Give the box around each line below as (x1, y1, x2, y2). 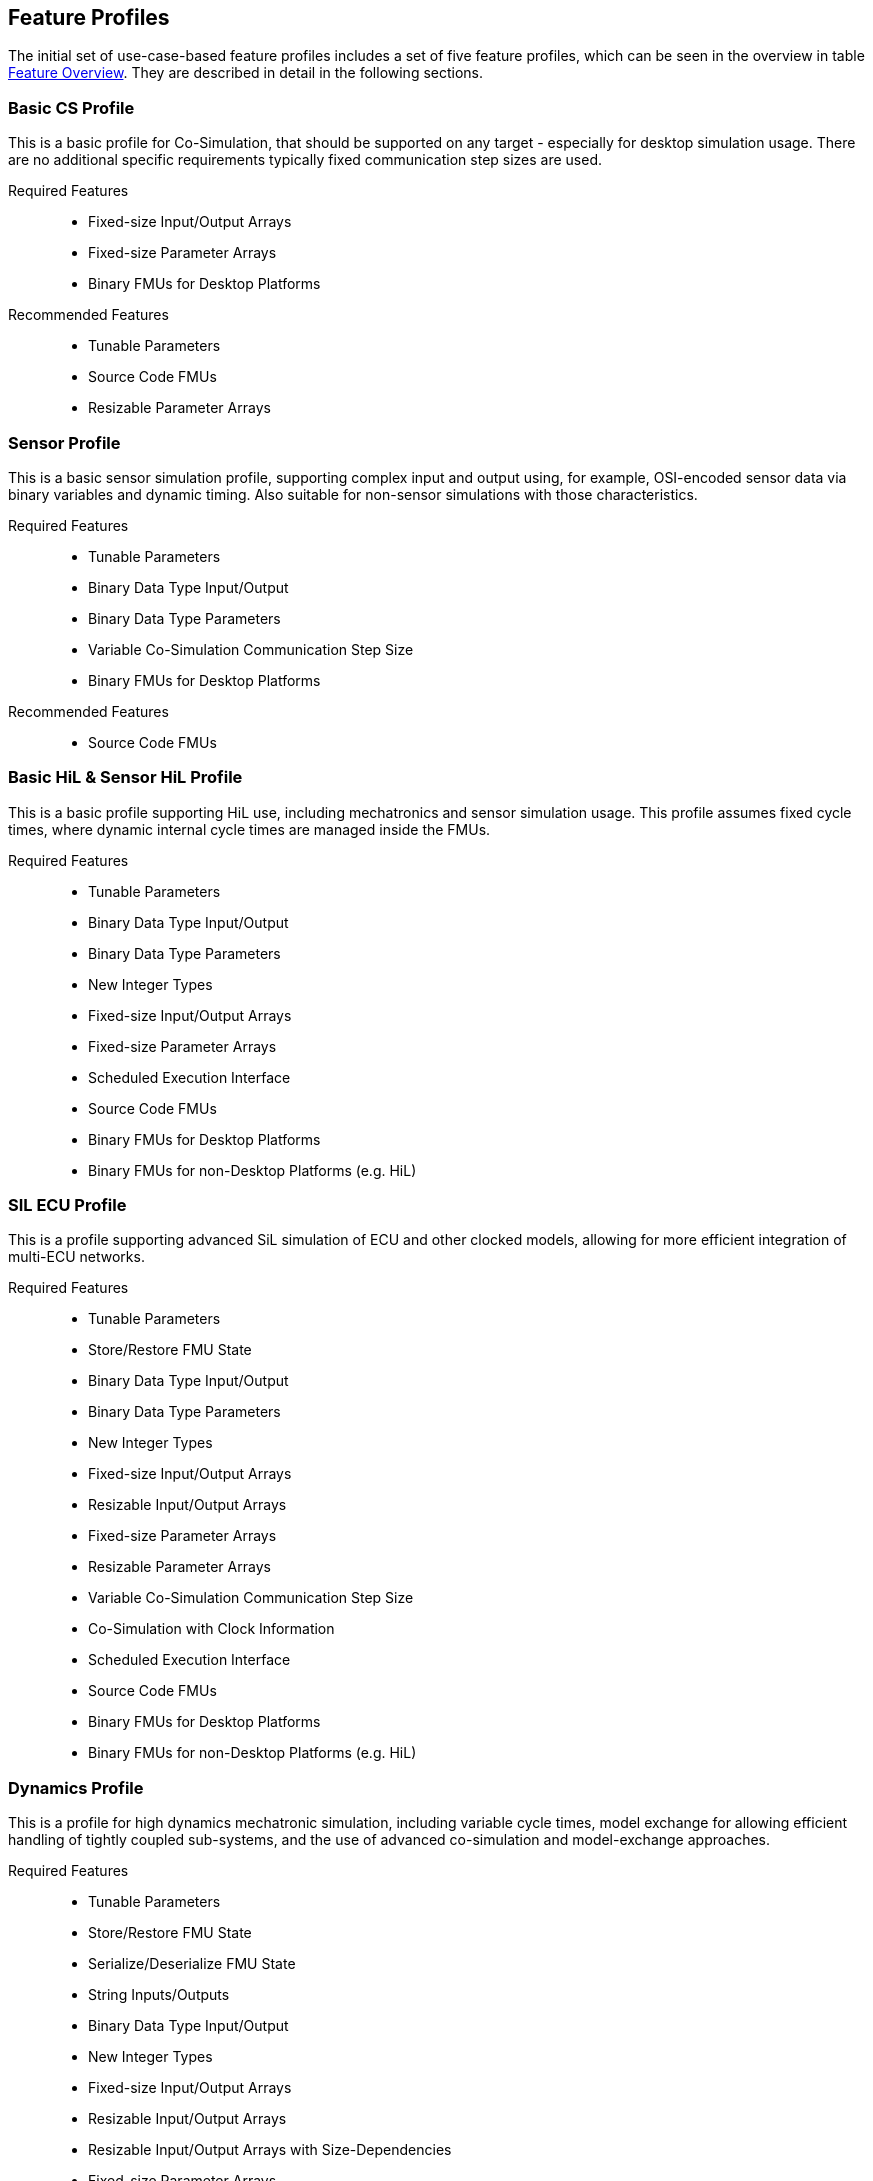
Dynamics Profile (8, 1777, 144, 1798)
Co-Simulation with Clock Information (88, 1620, 335, 1638)
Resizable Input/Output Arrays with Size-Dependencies (88, 2141, 452, 2159)
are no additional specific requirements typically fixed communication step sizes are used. (8, 151, 603, 169)
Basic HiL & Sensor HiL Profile (8, 767, 243, 788)
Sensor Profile (8, 432, 121, 453)
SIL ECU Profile (8, 1195, 127, 1216)
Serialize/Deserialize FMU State (88, 1955, 296, 1973)
